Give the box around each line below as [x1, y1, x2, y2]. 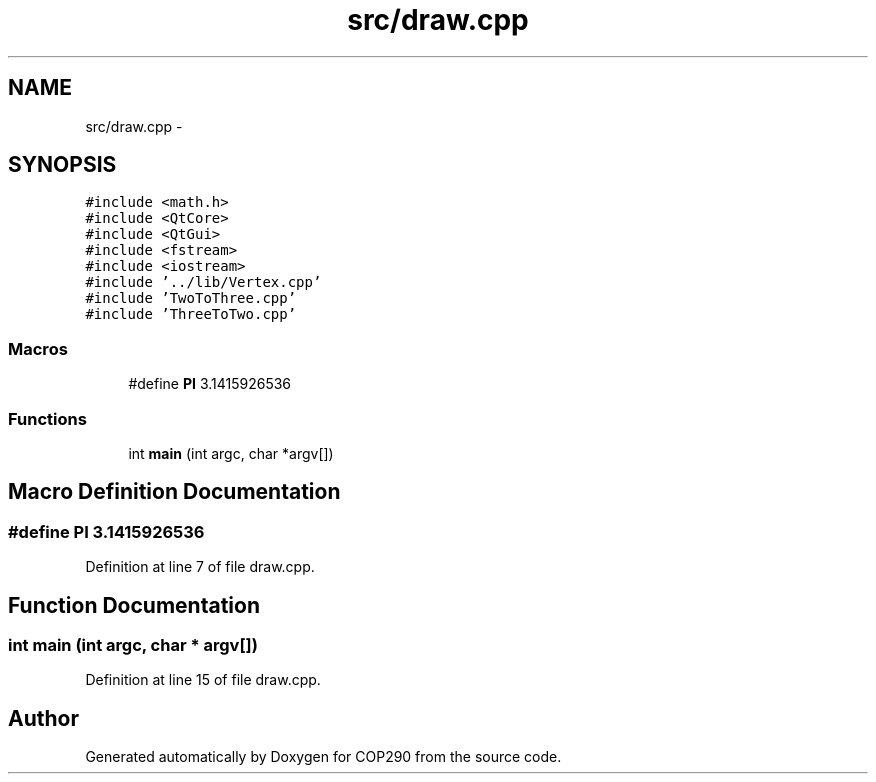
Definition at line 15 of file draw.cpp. [85, 671, 321, 689]
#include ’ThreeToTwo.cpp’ [85, 306, 297, 323]
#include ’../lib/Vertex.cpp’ [85, 274, 322, 291]
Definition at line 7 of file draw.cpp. [85, 558, 315, 576]
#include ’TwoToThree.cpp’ [85, 290, 297, 307]
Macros [8, 338, 68, 359]
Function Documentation [8, 592, 260, 618]
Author [8, 705, 79, 731]
